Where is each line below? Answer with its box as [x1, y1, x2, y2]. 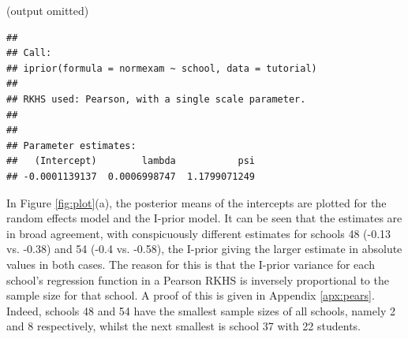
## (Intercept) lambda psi [6, 155, 255, 167]
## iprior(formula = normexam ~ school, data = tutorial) [6, 62, 317, 74]
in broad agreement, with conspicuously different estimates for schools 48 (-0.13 [6, 225, 391, 241]
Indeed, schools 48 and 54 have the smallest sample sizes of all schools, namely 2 [6, 302, 395, 319]
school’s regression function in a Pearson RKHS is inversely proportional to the [6, 271, 389, 288]
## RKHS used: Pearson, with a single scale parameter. [6, 93, 306, 105]
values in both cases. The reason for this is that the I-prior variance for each [6, 255, 375, 272]
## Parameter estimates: [6, 140, 137, 151]
